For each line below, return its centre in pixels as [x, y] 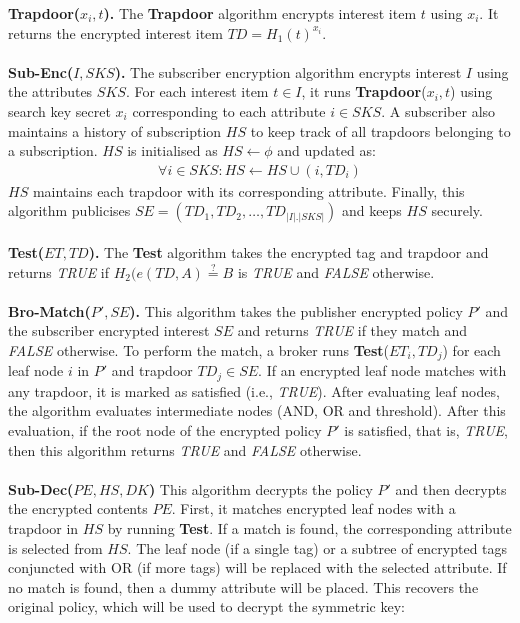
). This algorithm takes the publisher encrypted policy [296, 310]
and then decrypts [451, 488]
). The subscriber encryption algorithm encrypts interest [288, 71]
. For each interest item [197, 91]
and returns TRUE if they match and [352, 330]
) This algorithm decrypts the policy [260, 488]
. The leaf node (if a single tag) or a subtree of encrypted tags [317, 547]
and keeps [371, 210]
